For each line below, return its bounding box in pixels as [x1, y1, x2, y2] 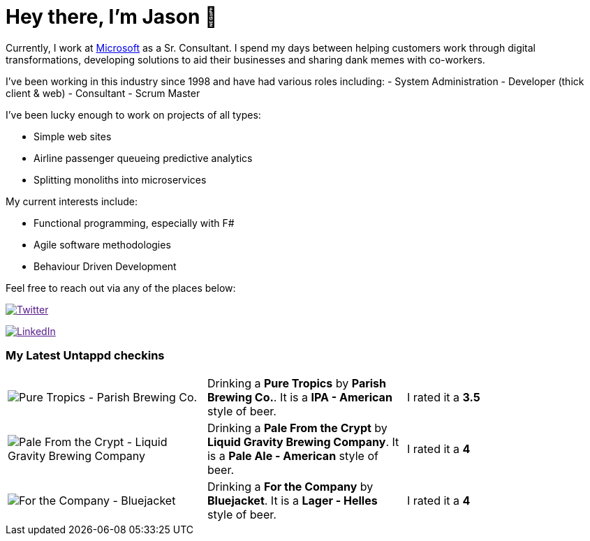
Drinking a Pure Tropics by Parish [207, 376, 387, 390]
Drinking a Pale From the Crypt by [207, 420, 388, 435]
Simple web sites [34, 130, 112, 142]
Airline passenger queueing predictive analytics [34, 151, 253, 164]
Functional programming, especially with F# [34, 216, 235, 229]
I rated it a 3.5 [406, 390, 480, 404]
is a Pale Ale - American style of [207, 448, 378, 463]
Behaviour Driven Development [34, 260, 177, 272]
